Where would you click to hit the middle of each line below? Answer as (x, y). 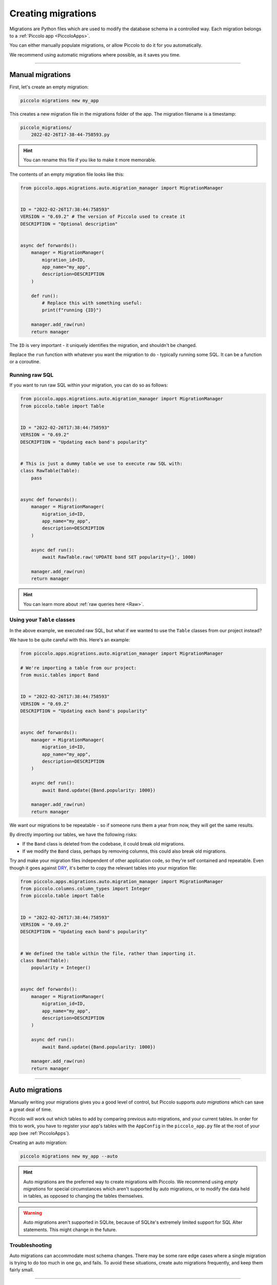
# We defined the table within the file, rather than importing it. (108, 953)
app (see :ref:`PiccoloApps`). (40, 1133)
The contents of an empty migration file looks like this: (67, 174)
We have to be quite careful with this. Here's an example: (70, 640)
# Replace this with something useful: (92, 303)
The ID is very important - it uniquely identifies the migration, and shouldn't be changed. (103, 345)
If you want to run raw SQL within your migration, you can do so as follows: (89, 385)
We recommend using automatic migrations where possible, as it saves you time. (95, 54)
